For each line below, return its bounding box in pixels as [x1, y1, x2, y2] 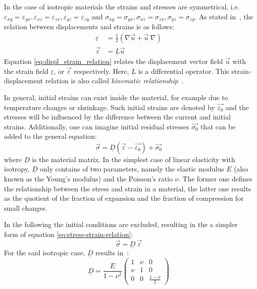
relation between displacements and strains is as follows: [4, 21, 174, 32]
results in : [95, 247, 129, 258]
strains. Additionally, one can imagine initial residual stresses [4, 121, 190, 131]
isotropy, [4, 164, 30, 174]
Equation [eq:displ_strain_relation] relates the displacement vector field [4, 56, 223, 66]
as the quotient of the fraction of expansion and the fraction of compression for [4, 193, 244, 203]
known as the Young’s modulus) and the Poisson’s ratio [4, 173, 173, 184]
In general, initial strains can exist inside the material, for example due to [4, 92, 228, 102]
